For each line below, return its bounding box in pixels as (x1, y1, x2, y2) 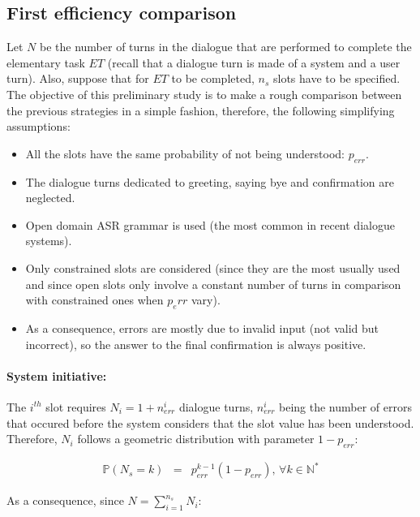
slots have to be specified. (272, 70, 401, 87)
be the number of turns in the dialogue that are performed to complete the (39, 38, 412, 55)
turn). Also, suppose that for (6, 70, 149, 87)
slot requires (45, 398, 106, 415)
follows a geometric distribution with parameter (77, 430, 315, 447)
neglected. (25, 189, 75, 206)
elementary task (6, 54, 85, 71)
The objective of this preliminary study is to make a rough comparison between (6, 85, 402, 102)
